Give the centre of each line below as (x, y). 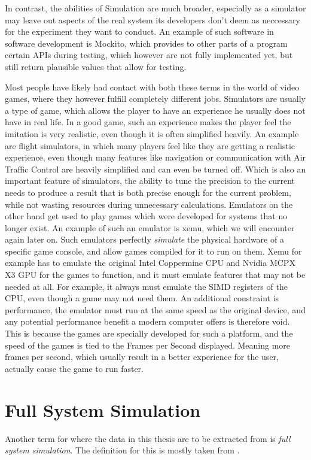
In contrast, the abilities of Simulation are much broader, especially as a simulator (155, 8)
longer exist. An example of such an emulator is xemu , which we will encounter (150, 227)
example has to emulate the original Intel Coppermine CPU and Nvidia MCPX (150, 263)
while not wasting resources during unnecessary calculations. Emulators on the (149, 204)
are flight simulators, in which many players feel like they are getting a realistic (150, 145)
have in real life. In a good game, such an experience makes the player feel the (148, 122)
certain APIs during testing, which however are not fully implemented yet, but (149, 55)
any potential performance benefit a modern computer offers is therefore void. (147, 321)
